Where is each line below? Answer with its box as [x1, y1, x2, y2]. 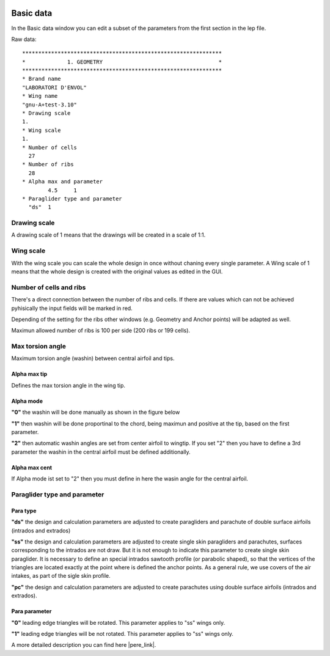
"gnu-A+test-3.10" [22, 101, 78, 108]
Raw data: [11, 35, 37, 43]
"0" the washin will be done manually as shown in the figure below [11, 408, 180, 416]
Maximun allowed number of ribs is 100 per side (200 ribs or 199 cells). [11, 327, 191, 334]
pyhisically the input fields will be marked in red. [11, 304, 133, 312]
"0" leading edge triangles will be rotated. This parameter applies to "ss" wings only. [11, 619, 226, 626]
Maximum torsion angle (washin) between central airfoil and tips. [11, 355, 175, 362]
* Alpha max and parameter [22, 178, 103, 185]
